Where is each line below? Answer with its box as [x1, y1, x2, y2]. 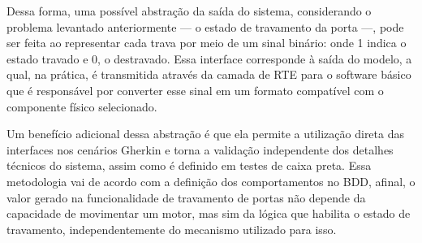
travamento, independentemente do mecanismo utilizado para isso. [6, 220, 337, 237]
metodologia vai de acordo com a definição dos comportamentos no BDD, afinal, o [6, 172, 416, 189]
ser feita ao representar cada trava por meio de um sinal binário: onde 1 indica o [6, 34, 407, 51]
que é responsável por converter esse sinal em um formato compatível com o [6, 81, 384, 98]
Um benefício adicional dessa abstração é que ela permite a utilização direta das [6, 125, 404, 142]
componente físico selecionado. [6, 98, 157, 115]
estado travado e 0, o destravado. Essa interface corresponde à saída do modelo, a [6, 50, 412, 67]
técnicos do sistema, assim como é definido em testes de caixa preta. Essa [6, 157, 372, 174]
